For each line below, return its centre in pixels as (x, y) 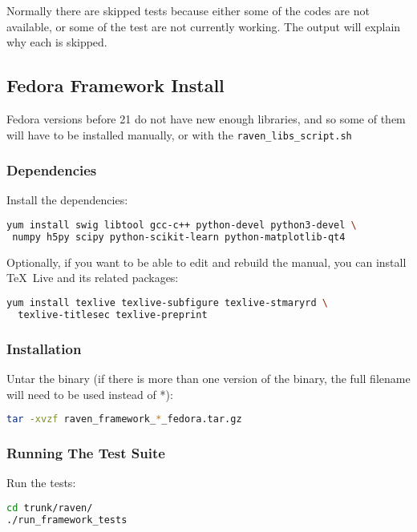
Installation (44, 348)
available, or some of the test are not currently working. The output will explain (204, 26)
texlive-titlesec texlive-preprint (113, 314)
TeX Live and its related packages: (93, 278)
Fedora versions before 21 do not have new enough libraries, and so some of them (206, 118)
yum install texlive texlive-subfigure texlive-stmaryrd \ (167, 302)
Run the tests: (41, 483)
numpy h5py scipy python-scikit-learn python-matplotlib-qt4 (179, 237)
